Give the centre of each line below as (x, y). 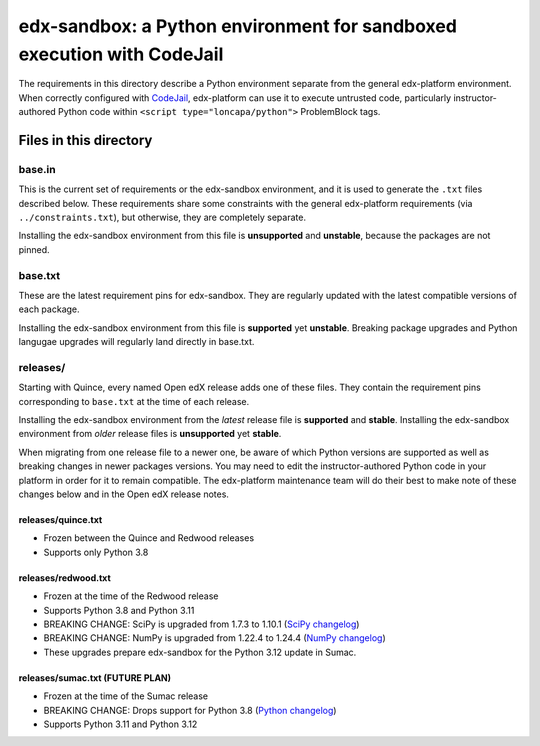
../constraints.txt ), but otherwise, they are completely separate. (162, 217)
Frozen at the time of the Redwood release (131, 596)
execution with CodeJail (121, 54)
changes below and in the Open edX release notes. (124, 494)
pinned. (34, 249)
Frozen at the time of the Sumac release (126, 696)
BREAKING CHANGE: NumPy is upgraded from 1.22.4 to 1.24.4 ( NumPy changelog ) (215, 638)
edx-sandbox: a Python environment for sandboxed (237, 26)
